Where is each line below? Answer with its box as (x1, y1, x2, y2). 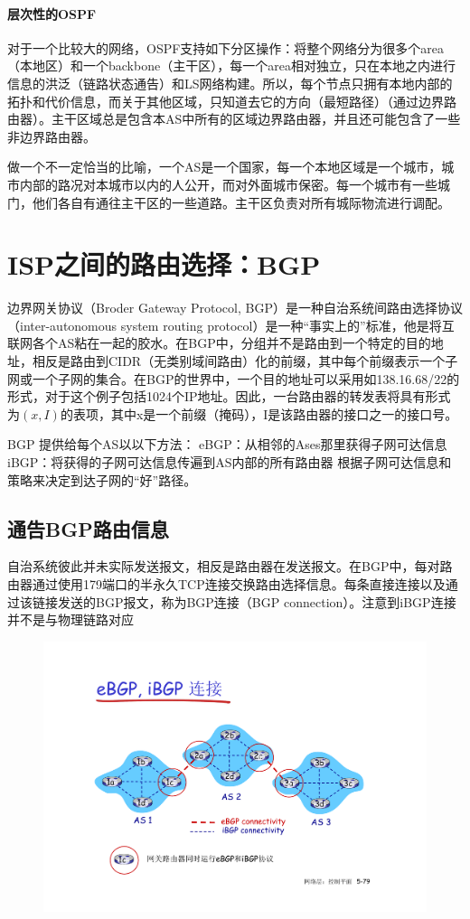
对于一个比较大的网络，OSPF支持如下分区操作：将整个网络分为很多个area (7, 38, 445, 57)
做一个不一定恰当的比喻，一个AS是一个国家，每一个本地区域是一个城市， (7, 157, 442, 176)
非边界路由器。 (7, 127, 96, 145)
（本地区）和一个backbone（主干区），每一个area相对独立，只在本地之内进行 (7, 56, 456, 75)
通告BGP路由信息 (7, 514, 169, 542)
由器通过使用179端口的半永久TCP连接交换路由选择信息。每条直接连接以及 (7, 575, 446, 593)
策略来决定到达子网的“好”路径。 (7, 470, 197, 489)
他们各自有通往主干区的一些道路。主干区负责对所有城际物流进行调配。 (32, 192, 450, 211)
